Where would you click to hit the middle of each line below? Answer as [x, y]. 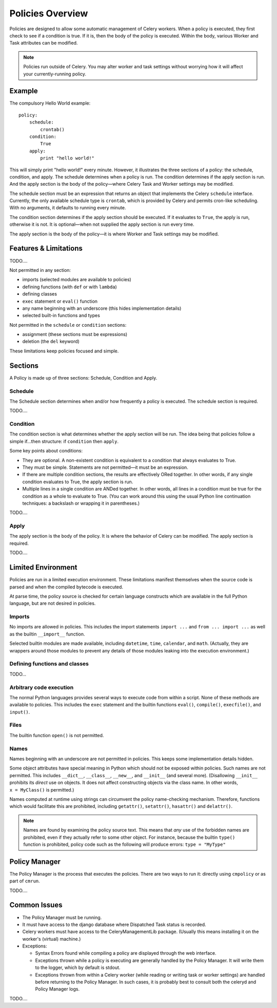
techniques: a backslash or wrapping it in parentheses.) [81, 503]
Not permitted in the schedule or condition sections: [68, 325]
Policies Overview [49, 13]
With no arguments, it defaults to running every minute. [68, 208]
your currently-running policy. [55, 74]
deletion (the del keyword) [51, 342]
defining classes [40, 294]
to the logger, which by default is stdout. [78, 967]
